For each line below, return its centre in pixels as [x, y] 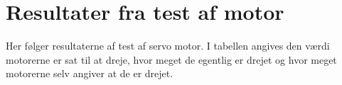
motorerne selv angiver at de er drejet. [90, 73]
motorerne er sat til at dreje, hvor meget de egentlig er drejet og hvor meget [171, 59]
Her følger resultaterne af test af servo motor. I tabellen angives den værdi [168, 46]
